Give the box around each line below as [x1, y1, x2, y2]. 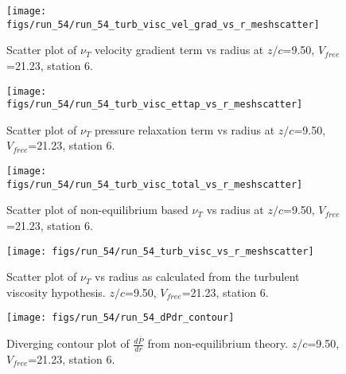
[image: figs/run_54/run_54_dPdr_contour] [6, 312, 235, 324]
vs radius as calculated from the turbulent [95, 268, 300, 285]
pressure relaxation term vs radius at [95, 121, 275, 138]
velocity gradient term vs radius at [95, 41, 264, 58]
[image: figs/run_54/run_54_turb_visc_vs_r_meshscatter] [6, 245, 314, 257]
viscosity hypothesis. [6, 283, 106, 300]
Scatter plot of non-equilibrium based [6, 201, 189, 218]
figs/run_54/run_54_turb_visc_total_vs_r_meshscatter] [6, 178, 303, 190]
